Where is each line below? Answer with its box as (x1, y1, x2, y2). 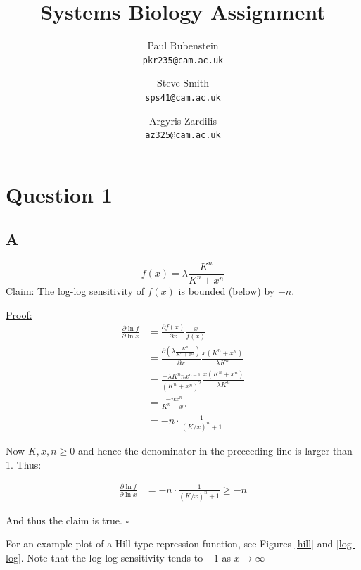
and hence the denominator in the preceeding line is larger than (77, 443, 353, 457)
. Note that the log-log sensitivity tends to (20, 550, 203, 564)
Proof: (6, 307, 32, 322)
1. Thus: (6, 457, 42, 471)
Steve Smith (157, 75, 209, 90)
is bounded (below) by (178, 284, 275, 298)
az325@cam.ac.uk (145, 130, 221, 141)
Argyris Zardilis (149, 113, 217, 127)
